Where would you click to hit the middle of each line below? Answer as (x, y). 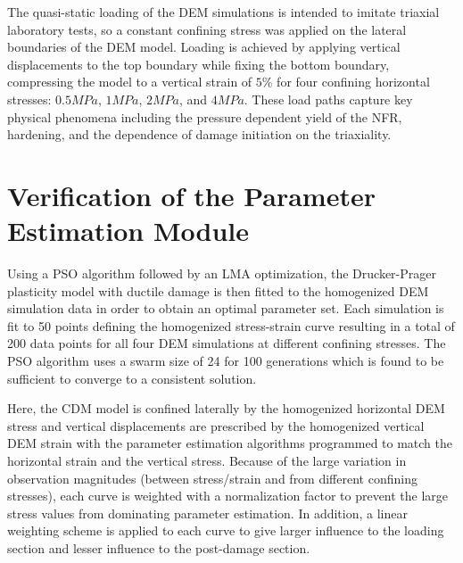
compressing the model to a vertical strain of (130, 82)
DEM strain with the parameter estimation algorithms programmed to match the (230, 443)
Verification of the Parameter (191, 195)
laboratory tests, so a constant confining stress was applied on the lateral (207, 29)
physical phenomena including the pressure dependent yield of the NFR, (205, 116)
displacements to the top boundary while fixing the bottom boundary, (198, 64)
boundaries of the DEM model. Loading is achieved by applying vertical (204, 47)
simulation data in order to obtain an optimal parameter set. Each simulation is (226, 308)
